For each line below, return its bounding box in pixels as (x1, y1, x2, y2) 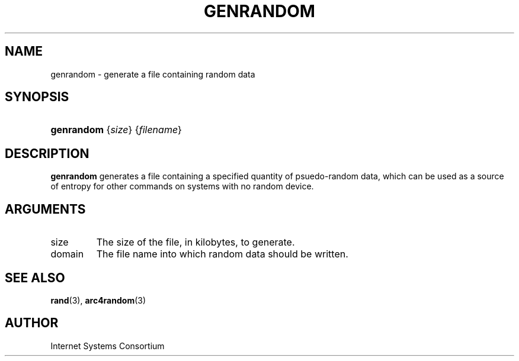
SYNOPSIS (5, 89, 69, 105)
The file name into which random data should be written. (96, 248, 348, 260)
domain (50, 248, 84, 260)
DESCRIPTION (5, 146, 89, 161)
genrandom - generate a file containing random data (50, 69, 255, 79)
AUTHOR (5, 315, 59, 331)
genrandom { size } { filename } (50, 124, 182, 136)
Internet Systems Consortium (50, 340, 165, 351)
